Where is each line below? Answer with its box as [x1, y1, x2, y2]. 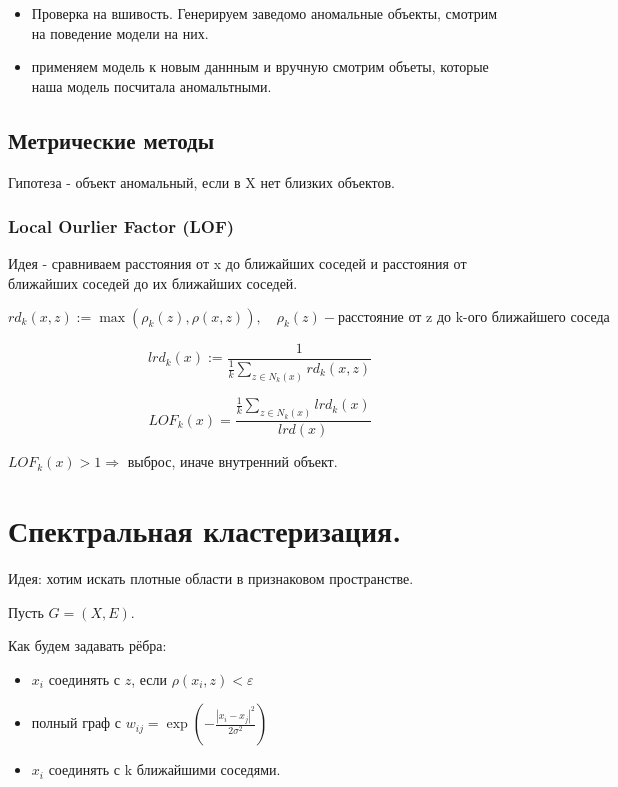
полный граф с [31, 712, 122, 733]
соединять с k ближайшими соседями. [48, 759, 281, 780]
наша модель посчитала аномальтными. [31, 75, 272, 96]
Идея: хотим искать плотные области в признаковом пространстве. [8, 567, 414, 588]
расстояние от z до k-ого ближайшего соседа [337, 310, 610, 325]
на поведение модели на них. [31, 22, 209, 43]
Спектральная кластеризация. [8, 510, 402, 551]
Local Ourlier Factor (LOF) [8, 214, 235, 239]
